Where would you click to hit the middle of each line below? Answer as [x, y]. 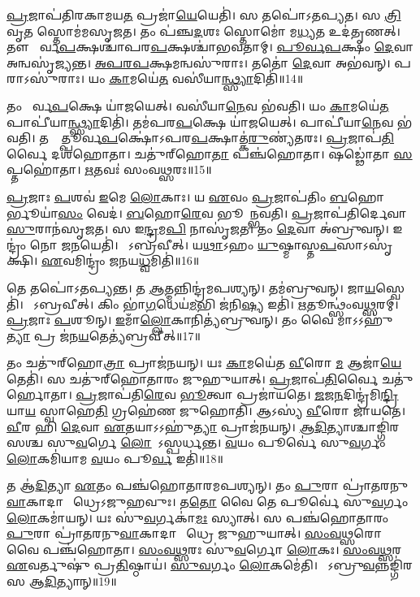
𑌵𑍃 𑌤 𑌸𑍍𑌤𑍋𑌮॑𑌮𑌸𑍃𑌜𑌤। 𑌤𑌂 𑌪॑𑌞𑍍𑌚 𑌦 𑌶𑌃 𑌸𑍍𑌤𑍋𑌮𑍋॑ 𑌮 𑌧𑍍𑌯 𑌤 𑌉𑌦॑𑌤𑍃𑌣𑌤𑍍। [204, 30]
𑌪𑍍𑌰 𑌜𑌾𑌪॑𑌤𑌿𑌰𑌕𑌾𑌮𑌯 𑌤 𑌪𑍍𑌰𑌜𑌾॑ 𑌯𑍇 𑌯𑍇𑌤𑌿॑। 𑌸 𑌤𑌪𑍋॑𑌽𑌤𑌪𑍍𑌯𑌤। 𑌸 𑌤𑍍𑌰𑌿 [204, 15]
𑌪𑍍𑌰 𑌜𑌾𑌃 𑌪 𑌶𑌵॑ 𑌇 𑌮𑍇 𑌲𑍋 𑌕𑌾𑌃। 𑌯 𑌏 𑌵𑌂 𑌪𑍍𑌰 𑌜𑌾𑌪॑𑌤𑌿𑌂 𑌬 [177, 196]
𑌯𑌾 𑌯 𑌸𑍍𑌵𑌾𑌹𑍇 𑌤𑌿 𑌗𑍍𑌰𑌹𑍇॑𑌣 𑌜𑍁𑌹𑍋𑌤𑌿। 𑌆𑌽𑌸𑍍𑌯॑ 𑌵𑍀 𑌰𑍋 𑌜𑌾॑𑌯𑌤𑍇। [206, 411]
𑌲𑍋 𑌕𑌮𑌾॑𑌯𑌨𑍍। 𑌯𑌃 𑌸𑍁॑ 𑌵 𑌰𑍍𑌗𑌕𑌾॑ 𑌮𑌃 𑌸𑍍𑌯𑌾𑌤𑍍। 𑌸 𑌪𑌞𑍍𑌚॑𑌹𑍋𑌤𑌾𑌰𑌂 [197, 517]
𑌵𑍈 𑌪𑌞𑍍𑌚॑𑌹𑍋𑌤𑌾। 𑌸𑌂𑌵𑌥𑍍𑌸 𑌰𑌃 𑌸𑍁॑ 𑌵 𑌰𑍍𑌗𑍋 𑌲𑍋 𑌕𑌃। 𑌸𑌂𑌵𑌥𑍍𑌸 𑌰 [204, 549]
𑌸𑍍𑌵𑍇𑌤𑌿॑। [390, 287]
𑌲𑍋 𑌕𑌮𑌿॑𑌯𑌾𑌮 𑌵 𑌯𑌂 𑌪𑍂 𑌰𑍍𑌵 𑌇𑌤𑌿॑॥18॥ [115, 458]
